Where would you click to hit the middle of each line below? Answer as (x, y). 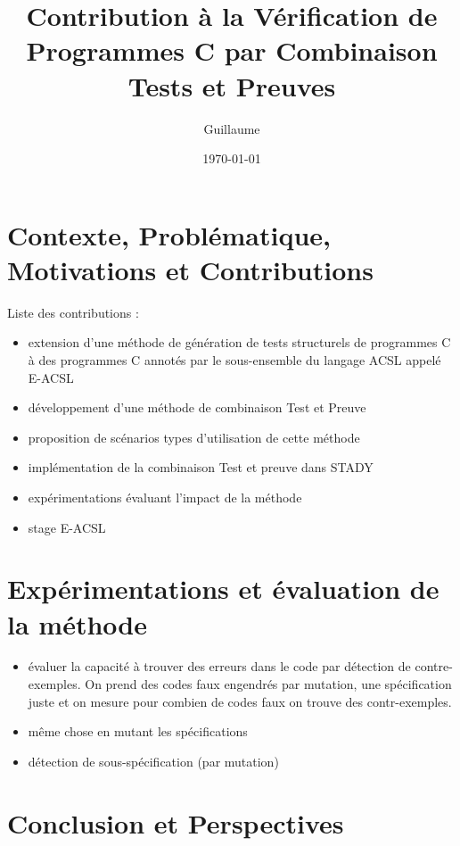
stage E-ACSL (67, 527)
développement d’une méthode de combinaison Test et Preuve (197, 407)
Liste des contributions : (73, 312)
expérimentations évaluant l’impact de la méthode (165, 497)
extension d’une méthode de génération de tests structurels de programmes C (239, 342)
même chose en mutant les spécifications (138, 731)
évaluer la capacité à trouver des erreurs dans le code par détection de (219, 666)
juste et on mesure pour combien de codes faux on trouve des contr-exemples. (240, 701)
